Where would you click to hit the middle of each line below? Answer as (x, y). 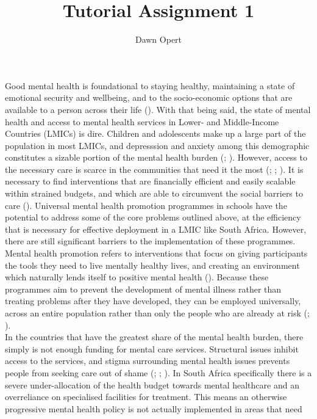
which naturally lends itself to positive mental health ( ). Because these (137, 277)
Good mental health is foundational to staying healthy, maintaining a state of (150, 85)
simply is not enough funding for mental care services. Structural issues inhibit (152, 348)
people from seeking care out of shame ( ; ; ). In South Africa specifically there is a (158, 372)
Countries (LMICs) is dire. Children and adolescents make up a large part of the (155, 133)
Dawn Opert (158, 39)
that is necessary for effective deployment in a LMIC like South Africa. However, (156, 229)
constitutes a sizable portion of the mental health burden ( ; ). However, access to (156, 157)
